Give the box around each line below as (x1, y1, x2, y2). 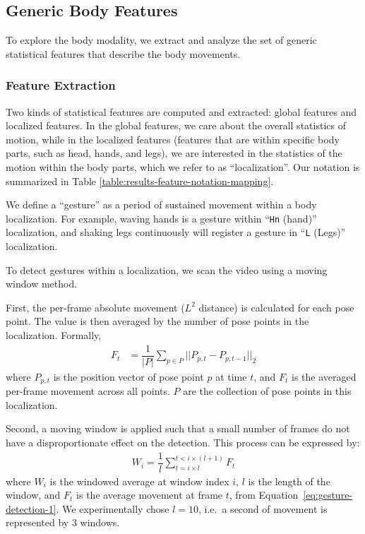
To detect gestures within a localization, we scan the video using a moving (6, 262, 328, 277)
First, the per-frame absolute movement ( (6, 299, 185, 314)
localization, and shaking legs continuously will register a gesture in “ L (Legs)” (6, 225, 346, 239)
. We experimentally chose (56, 501, 169, 516)
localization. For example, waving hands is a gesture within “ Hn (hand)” (6, 210, 317, 225)
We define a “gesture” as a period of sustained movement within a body (6, 197, 317, 212)
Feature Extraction (6, 76, 116, 94)
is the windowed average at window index (49, 473, 229, 488)
